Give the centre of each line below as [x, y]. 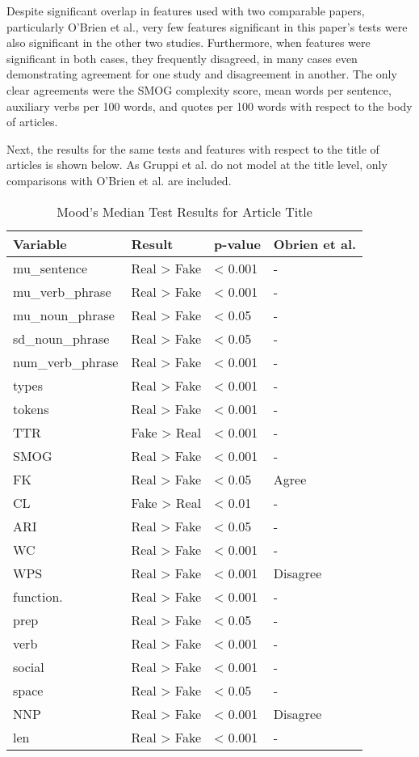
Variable [40, 243]
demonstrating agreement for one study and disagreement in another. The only [202, 74]
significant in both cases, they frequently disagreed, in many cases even [182, 58]
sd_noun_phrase [61, 338]
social [29, 666]
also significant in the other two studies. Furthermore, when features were [189, 42]
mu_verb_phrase [62, 291]
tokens [31, 408]
